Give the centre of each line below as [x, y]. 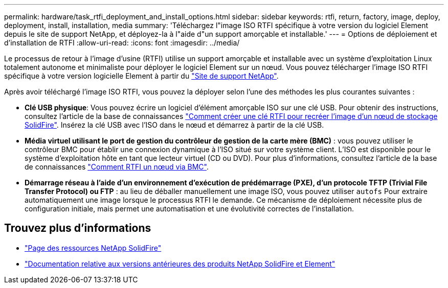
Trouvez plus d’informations [78, 228]
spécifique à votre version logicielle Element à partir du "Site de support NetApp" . [141, 76]
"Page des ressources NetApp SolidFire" [93, 248]
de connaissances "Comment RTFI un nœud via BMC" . [117, 167]
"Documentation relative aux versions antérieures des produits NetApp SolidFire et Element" [180, 263]
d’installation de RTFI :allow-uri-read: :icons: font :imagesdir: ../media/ [122, 43]
